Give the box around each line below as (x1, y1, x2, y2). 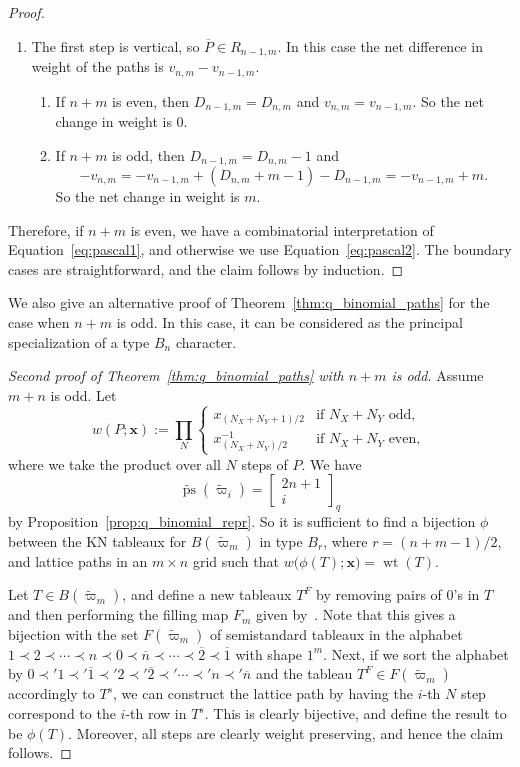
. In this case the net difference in (277, 35, 483, 56)
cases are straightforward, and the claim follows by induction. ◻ (8, 258, 404, 279)
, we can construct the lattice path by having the (113, 683, 413, 704)
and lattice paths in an (8, 550, 148, 571)
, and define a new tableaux (122, 584, 292, 605)
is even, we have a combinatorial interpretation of (130, 219, 434, 240)
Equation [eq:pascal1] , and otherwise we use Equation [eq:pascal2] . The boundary (8, 239, 512, 260)
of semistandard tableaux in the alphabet (210, 623, 463, 644)
